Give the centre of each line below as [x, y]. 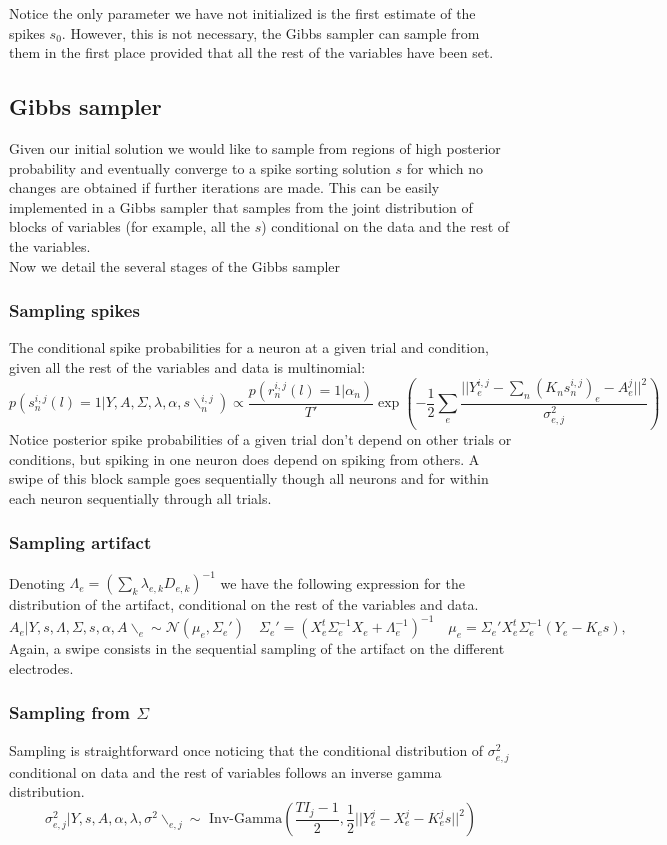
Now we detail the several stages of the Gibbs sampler [175, 265]
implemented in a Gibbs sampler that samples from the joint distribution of [241, 206]
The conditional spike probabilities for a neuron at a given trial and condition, [249, 347]
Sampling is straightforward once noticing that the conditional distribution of [246, 749]
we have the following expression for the [342, 582]
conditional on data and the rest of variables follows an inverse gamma [225, 771]
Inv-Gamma [246, 819]
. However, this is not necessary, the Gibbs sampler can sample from [270, 32]
